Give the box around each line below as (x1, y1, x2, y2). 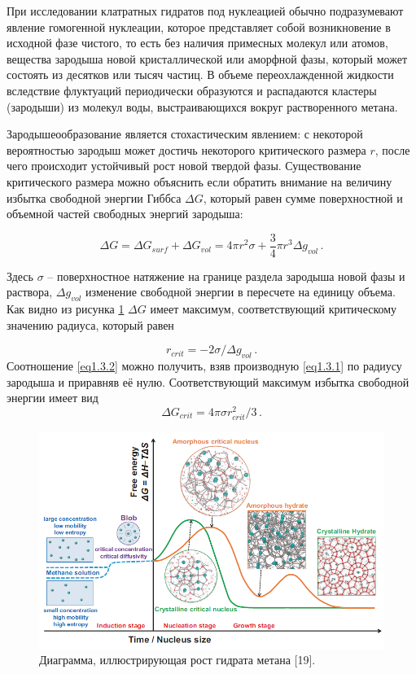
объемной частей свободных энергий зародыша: (7, 205, 243, 222)
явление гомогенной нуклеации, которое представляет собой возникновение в (7, 18, 391, 35)
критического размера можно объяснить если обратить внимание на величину (7, 173, 392, 190)
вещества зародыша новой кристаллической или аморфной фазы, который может (7, 50, 407, 67)
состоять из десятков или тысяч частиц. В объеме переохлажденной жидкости (7, 66, 394, 83)
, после (374, 141, 410, 158)
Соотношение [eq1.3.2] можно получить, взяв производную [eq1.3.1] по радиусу (7, 357, 402, 374)
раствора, (7, 283, 53, 300)
